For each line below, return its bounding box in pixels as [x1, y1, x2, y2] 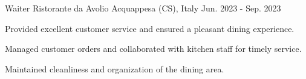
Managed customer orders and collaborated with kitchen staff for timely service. [5, 42, 302, 55]
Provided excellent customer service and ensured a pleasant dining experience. [5, 22, 295, 34]
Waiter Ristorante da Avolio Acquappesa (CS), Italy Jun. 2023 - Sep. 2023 [5, 2, 281, 14]
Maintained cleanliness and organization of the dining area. [5, 62, 224, 75]
